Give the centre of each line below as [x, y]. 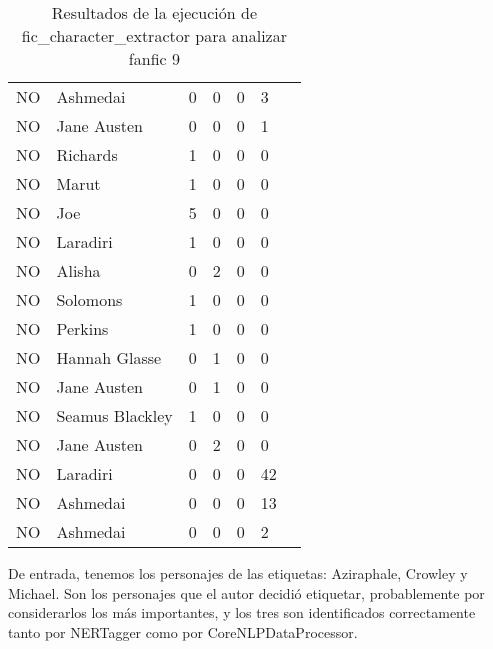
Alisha [78, 270]
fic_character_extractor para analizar [154, 35]
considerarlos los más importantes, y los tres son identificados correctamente [242, 612]
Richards [87, 154]
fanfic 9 [154, 58]
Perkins [82, 328]
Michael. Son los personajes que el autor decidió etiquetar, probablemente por [246, 592]
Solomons [89, 299]
